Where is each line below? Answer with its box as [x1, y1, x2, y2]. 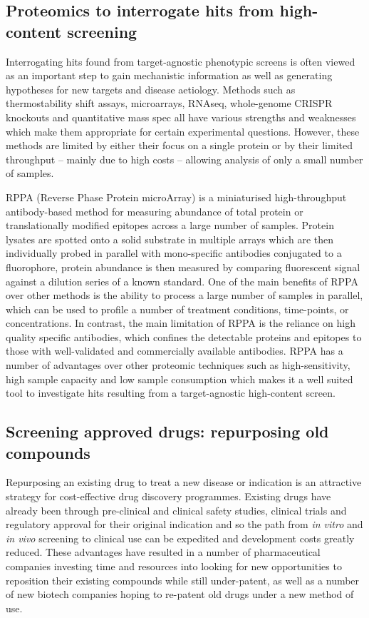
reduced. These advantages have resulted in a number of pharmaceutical [6, 544, 321, 559]
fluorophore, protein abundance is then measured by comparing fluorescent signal [6, 259, 360, 274]
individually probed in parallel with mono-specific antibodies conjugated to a [6, 245, 342, 260]
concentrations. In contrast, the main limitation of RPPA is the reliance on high [6, 315, 355, 330]
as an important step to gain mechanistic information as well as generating [6, 68, 333, 83]
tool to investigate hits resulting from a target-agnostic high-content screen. [6, 385, 336, 400]
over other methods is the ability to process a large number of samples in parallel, [6, 288, 363, 303]
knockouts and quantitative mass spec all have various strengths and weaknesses [6, 109, 356, 124]
